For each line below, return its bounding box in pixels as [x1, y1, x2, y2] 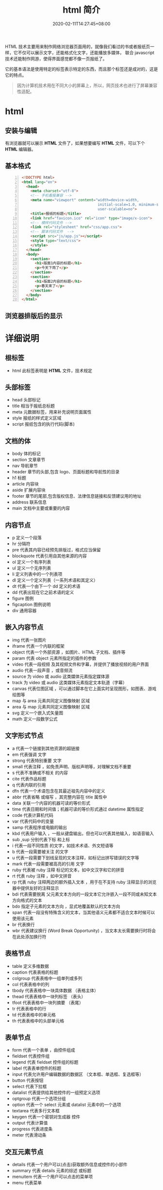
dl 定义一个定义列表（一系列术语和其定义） [12, 577, 98, 583]
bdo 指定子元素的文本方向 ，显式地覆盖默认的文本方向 [12, 903, 120, 909]
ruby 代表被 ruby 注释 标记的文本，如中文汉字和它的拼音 [12, 867, 125, 873]
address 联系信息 [12, 499, 47, 505]
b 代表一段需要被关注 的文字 [12, 848, 69, 854]
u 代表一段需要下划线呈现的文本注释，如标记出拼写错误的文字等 [12, 855, 140, 861]
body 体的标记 [12, 450, 41, 457]
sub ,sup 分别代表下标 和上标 [12, 836, 70, 842]
